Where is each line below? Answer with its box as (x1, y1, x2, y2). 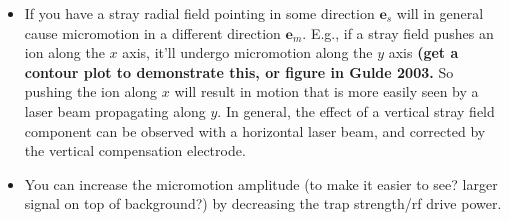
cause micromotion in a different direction (24, 22, 281, 43)
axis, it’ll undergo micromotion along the (122, 42, 373, 63)
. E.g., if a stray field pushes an (302, 22, 494, 43)
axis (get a (388, 42, 459, 63)
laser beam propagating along (24, 100, 206, 121)
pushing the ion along (24, 81, 158, 102)
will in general (396, 3, 484, 23)
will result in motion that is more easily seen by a (174, 81, 479, 102)
